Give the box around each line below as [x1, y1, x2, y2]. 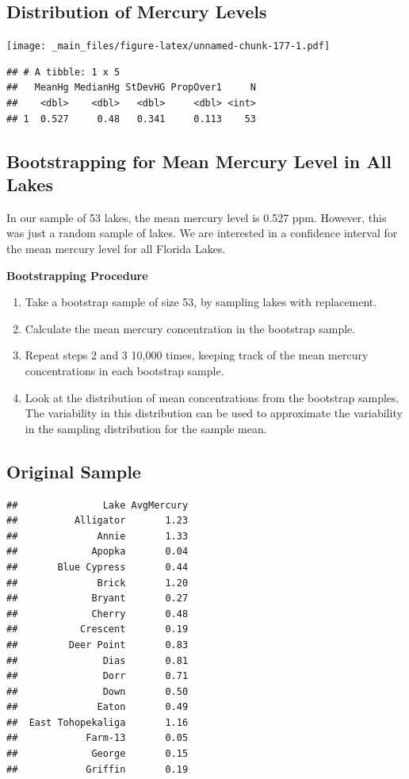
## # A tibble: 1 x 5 [6, 66, 120, 78]
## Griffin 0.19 [6, 763, 189, 775]
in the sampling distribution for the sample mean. [25, 420, 267, 436]
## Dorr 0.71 [6, 670, 189, 682]
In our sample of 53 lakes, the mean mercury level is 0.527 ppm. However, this [6, 209, 387, 225]
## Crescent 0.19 [6, 624, 189, 635]
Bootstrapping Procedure [6, 267, 148, 283]
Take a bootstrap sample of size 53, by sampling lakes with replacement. [25, 294, 377, 310]
